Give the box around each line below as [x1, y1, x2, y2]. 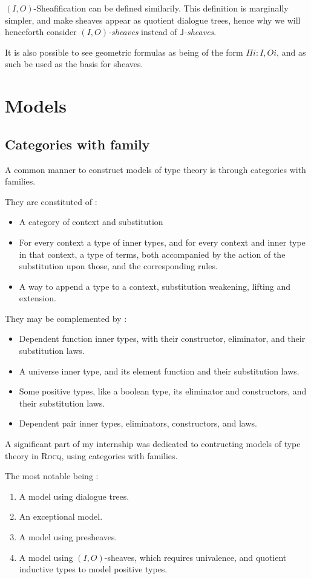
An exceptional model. [19, 510, 103, 523]
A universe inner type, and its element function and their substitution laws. [19, 364, 300, 377]
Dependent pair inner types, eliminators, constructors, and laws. [19, 417, 257, 430]
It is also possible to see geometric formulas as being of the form [5, 45, 243, 58]
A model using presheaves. [19, 531, 117, 543]
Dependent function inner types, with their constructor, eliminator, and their [19, 332, 306, 345]
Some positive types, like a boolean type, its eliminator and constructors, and [19, 385, 307, 397]
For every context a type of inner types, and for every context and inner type [19, 235, 306, 248]
